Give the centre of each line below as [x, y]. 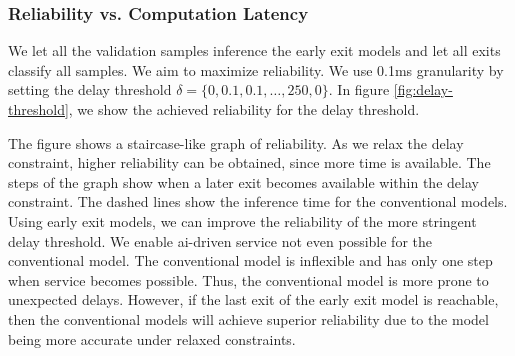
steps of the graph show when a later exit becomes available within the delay [243, 181]
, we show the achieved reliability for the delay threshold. [244, 109]
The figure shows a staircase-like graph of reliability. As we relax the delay [236, 142]
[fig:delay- [423, 89]
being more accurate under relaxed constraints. [152, 338]
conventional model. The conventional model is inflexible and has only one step [250, 260]
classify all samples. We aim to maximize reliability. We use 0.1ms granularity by [256, 69]
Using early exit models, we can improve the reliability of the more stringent [242, 220]
